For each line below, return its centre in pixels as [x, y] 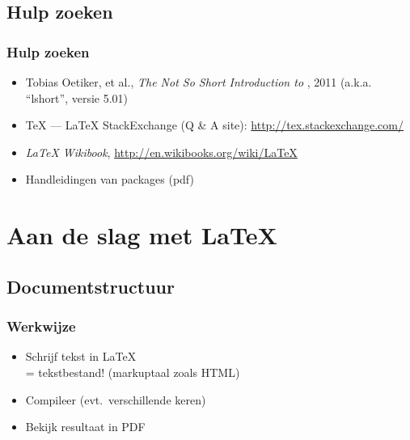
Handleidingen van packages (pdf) [110, 179]
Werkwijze [41, 326]
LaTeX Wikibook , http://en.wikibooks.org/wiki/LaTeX [161, 152]
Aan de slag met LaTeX [142, 235]
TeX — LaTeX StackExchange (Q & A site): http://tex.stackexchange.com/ [214, 125]
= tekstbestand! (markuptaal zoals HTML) [133, 372]
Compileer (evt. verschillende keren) [116, 399]
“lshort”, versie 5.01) [77, 97]
